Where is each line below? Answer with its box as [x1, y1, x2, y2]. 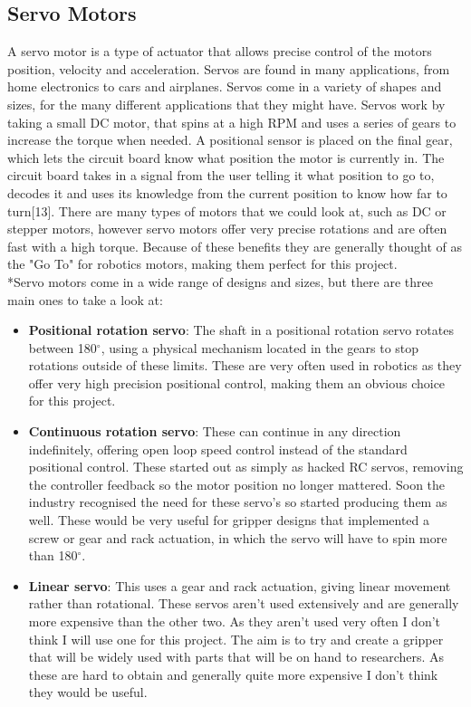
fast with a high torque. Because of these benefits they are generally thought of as [7, 236, 462, 255]
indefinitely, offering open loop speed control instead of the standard [28, 439, 408, 458]
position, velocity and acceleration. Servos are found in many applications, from [7, 59, 450, 78]
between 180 [28, 338, 97, 357]
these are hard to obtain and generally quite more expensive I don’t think [28, 664, 438, 683]
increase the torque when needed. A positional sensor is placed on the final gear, [7, 130, 453, 149]
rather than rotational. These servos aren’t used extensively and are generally [28, 594, 459, 613]
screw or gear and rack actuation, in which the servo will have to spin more [28, 528, 447, 547]
